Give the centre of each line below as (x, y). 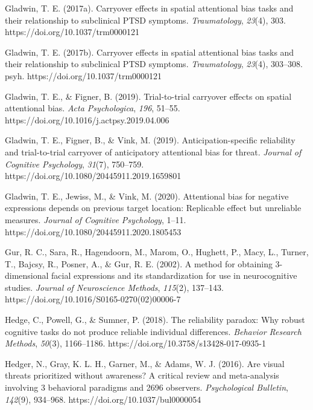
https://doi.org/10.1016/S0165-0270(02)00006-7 (93, 299)
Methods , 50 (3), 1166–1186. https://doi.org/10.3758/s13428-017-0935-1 (135, 343)
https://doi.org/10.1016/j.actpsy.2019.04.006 (87, 119)
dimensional (27, 275)
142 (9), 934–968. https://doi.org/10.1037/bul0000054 (103, 399)
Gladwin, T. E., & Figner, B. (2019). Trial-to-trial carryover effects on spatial (148, 96)
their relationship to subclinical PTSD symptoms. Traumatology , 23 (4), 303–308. (154, 64)
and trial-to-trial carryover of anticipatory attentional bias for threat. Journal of (153, 151)
